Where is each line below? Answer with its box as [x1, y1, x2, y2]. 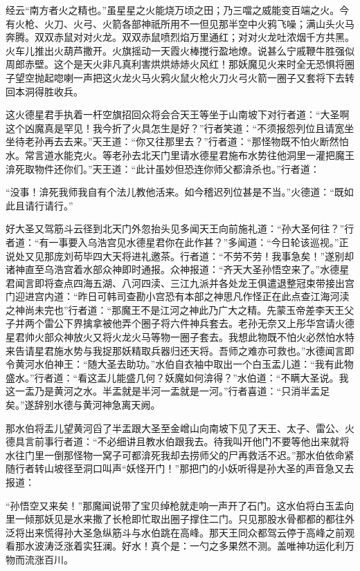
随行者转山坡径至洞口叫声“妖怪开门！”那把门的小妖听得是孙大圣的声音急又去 [6, 461, 354, 476]
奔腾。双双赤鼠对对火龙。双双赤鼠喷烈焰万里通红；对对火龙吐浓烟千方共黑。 [6, 30, 354, 44]
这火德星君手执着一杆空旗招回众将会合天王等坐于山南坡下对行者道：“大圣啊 [6, 107, 350, 122]
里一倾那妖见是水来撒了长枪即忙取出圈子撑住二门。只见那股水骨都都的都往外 [6, 512, 354, 526]
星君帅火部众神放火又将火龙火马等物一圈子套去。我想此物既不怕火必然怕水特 [6, 330, 354, 344]
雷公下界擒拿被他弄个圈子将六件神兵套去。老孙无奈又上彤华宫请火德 [44, 316, 354, 330]
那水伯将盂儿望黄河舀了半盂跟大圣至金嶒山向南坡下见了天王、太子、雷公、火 [6, 420, 354, 435]
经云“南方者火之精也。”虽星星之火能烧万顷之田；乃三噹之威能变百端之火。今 [6, 3, 350, 17]
